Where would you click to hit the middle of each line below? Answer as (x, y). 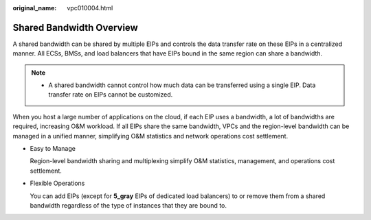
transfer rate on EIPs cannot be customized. (111, 95)
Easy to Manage (53, 149)
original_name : (35, 8)
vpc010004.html (90, 8)
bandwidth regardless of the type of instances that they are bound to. (128, 205)
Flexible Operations (57, 183)
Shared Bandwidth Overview (76, 27)
